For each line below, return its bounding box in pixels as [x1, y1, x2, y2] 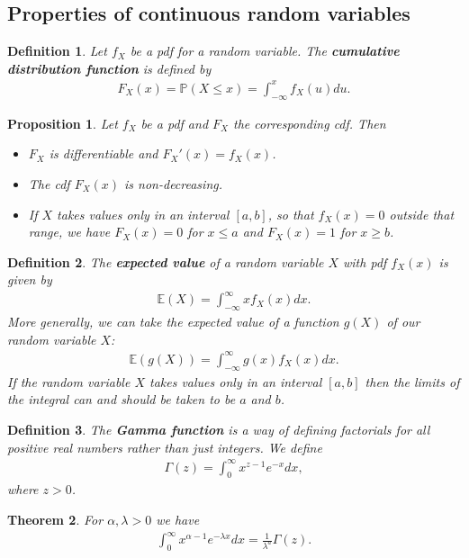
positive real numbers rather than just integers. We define [7, 437, 322, 456]
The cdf [28, 174, 70, 193]
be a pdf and [140, 113, 209, 132]
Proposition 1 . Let [7, 113, 118, 132]
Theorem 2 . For [7, 510, 104, 529]
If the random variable [7, 372, 131, 391]
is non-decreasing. [124, 174, 223, 193]
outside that [389, 204, 455, 223]
